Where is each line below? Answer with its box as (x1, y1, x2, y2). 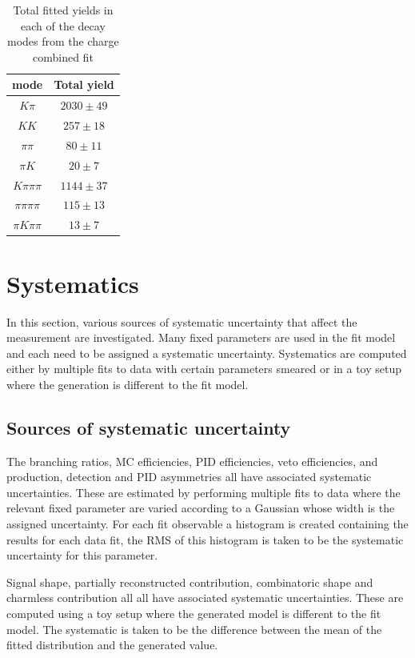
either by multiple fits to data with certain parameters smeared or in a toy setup (6, 360, 402, 377)
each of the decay (21, 17, 106, 34)
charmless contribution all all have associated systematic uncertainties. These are (6, 589, 404, 606)
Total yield (54, 76, 114, 93)
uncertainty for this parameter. (6, 547, 158, 564)
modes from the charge (7, 33, 119, 50)
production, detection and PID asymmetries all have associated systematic (6, 468, 372, 485)
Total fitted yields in (13, 2, 114, 18)
